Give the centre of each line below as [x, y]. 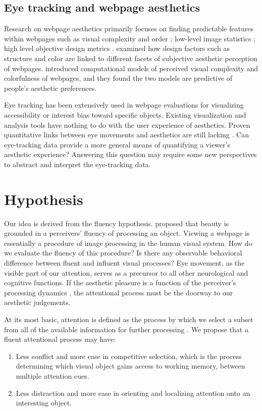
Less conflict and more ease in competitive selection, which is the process [129, 356]
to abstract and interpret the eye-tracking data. [77, 164]
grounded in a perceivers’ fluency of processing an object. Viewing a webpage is [127, 233]
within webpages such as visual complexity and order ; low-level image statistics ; [130, 38]
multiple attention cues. [53, 375]
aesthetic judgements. [37, 302]
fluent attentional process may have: [60, 339]
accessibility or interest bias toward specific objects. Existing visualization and [125, 114]
